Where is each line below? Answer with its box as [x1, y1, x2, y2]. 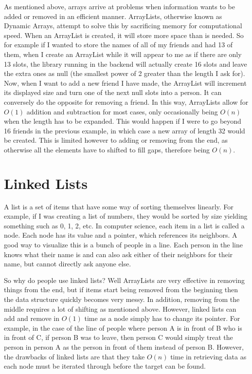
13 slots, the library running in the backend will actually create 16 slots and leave [4, 58, 247, 69]
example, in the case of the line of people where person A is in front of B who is [4, 322, 242, 333]
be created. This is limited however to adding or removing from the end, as [4, 135, 228, 145]
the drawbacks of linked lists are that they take [4, 351, 145, 361]
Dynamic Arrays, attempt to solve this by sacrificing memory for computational [4, 20, 242, 31]
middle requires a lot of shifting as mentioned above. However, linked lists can [4, 303, 236, 314]
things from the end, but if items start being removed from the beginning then [4, 284, 238, 295]
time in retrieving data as [170, 351, 247, 361]
